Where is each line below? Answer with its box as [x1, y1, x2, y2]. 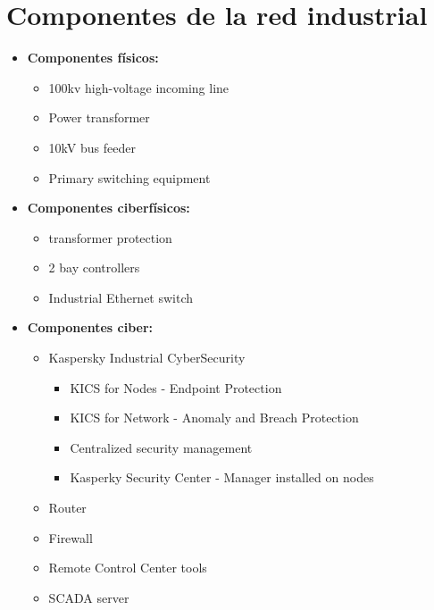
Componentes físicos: [27, 48, 159, 67]
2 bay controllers [48, 258, 140, 277]
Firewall [48, 528, 93, 547]
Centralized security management [70, 438, 253, 456]
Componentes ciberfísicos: [27, 198, 190, 217]
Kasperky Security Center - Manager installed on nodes [70, 468, 374, 487]
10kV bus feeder [48, 138, 136, 156]
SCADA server [48, 588, 129, 606]
